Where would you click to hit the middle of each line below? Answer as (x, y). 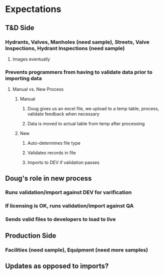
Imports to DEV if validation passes (63, 163)
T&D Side (20, 28)
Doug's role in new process (48, 178)
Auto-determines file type (54, 143)
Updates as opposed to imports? (57, 266)
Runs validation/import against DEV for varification (68, 192)
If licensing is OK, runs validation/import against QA (69, 206)
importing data (23, 78)
